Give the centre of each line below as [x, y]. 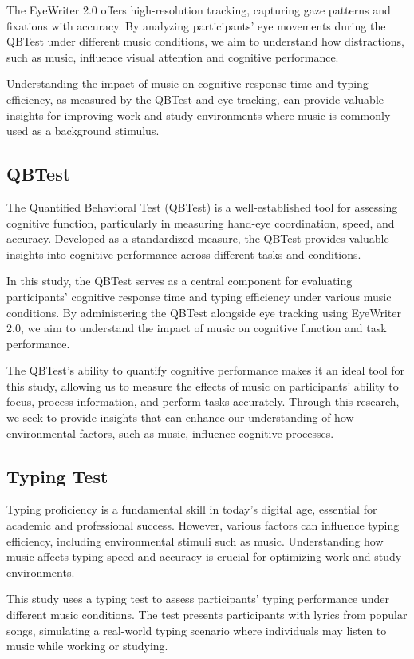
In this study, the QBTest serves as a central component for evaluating [179, 281]
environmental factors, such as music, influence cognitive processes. [170, 433]
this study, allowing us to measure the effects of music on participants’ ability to [203, 385]
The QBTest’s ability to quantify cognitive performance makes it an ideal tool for [206, 370]
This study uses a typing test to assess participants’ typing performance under [198, 599]
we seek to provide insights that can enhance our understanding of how [180, 417]
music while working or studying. [87, 646]
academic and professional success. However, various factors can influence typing [203, 525]
